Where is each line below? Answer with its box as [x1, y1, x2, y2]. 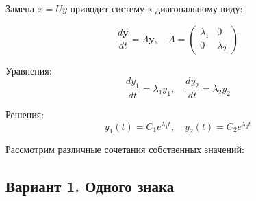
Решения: [5, 107, 44, 122]
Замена [5, 1, 35, 15]
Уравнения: [5, 63, 52, 77]
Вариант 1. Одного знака [5, 176, 175, 197]
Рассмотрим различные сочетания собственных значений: [5, 142, 244, 157]
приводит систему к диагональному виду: [70, 1, 243, 15]
